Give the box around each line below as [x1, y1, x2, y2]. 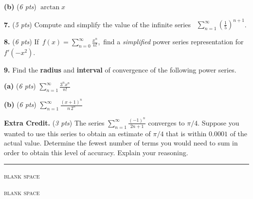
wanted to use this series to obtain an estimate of [4, 128, 151, 138]
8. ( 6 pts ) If [4, 36, 39, 47]
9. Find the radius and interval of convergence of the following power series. [4, 64, 236, 74]
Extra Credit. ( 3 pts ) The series [4, 117, 105, 127]
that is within [166, 128, 207, 138]
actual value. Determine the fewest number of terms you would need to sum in [4, 138, 238, 148]
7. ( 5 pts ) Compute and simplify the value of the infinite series [4, 19, 191, 29]
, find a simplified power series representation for [98, 36, 244, 47]
